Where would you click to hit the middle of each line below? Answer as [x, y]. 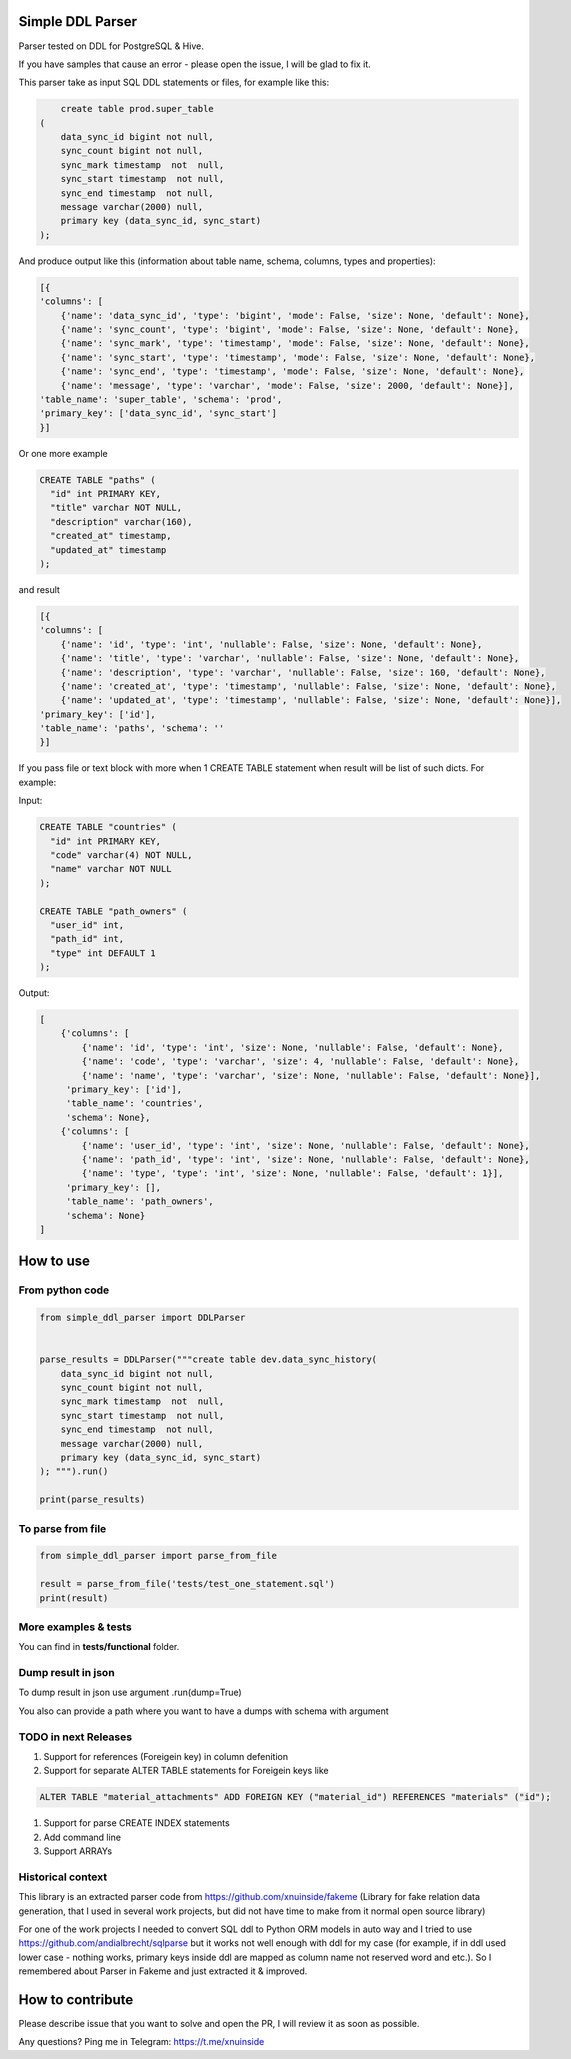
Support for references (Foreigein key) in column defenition [166, 1756]
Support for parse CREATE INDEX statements [136, 1823]
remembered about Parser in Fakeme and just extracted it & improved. [163, 1971]
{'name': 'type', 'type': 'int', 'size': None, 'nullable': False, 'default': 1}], [292, 1173]
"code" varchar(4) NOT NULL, [122, 855]
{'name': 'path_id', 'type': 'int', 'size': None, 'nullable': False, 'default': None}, [305, 1159]
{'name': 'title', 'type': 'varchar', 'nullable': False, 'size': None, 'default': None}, [290, 658]
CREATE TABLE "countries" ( [108, 827]
